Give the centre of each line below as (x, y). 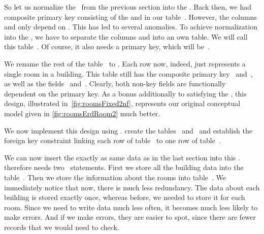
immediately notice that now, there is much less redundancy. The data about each (132, 187)
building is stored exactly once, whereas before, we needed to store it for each (125, 197)
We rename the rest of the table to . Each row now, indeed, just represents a (125, 63)
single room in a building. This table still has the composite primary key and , (128, 73)
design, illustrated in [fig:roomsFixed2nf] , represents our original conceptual (122, 103)
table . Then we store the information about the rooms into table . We (115, 177)
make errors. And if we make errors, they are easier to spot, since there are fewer (130, 217)
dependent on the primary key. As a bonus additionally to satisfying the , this (125, 93)
